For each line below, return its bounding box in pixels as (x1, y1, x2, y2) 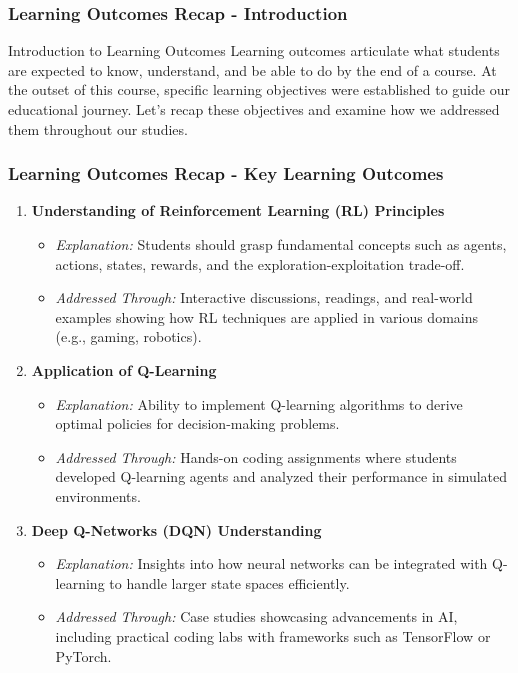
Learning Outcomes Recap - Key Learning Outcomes (8, 161, 444, 186)
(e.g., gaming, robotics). (55, 326, 202, 347)
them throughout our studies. (8, 118, 188, 139)
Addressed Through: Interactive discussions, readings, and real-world (55, 287, 473, 308)
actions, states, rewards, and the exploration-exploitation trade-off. (55, 253, 465, 274)
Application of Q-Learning (31, 359, 217, 380)
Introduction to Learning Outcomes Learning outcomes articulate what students (8, 40, 500, 61)
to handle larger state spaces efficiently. (109, 572, 350, 593)
